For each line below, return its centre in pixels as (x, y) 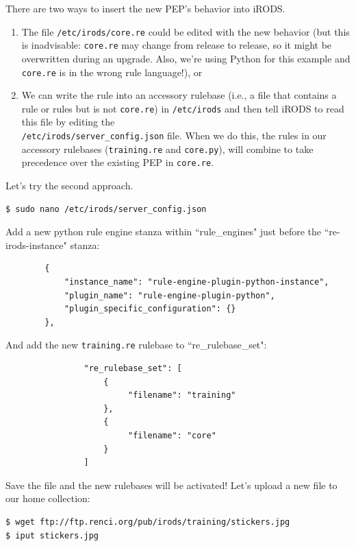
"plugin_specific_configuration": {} (150, 309)
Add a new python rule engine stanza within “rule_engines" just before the (163, 232)
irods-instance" (36, 245)
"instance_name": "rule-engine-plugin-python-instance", (196, 282)
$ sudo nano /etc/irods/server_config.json (106, 209)
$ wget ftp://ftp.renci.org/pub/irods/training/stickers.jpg (148, 522)
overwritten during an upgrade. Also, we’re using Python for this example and (186, 58)
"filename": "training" (182, 395)
